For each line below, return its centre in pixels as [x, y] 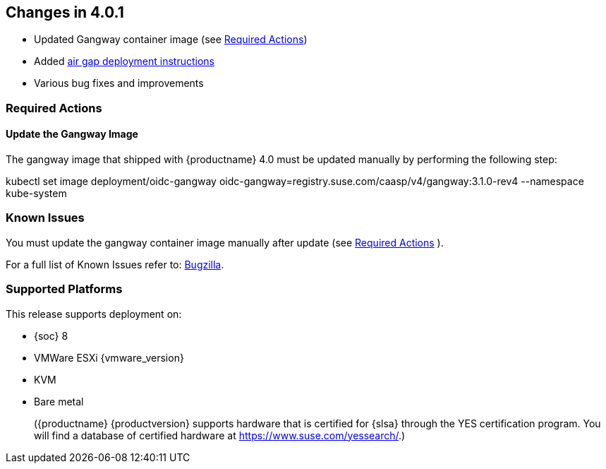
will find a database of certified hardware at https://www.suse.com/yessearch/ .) [220, 435]
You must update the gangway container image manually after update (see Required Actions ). [225, 242]
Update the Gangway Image [72, 134]
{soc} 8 [51, 336]
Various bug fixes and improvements [119, 83]
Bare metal [59, 401]
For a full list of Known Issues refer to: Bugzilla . [115, 264]
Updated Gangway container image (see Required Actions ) [171, 40]
